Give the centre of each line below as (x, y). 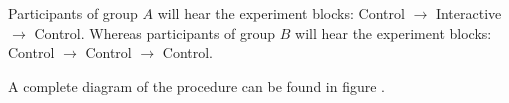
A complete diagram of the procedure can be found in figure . (197, 85)
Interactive (468, 13)
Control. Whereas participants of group (155, 32)
